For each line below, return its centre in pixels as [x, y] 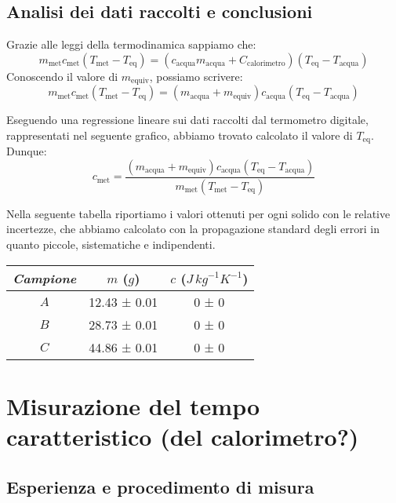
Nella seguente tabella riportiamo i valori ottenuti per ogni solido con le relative [198, 213]
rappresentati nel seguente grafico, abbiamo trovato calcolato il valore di [180, 135]
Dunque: [27, 151]
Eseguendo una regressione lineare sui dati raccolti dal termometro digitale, [187, 120]
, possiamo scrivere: [196, 76]
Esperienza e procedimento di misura [160, 486]
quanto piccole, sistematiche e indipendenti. [111, 244]
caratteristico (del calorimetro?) [183, 436]
